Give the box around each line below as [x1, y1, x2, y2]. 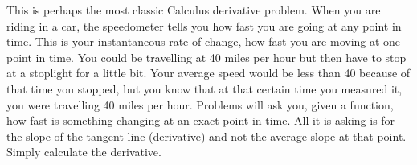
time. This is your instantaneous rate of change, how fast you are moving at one [6, 33, 401, 50]
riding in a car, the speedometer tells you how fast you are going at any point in [6, 17, 402, 34]
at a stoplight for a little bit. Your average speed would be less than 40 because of [6, 64, 411, 81]
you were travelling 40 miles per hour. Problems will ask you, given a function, [6, 96, 394, 113]
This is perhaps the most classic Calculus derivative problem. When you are [6, 2, 381, 18]
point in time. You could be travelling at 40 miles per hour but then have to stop [6, 48, 407, 65]
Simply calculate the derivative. [6, 143, 161, 160]
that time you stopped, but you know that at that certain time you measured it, [6, 80, 403, 97]
